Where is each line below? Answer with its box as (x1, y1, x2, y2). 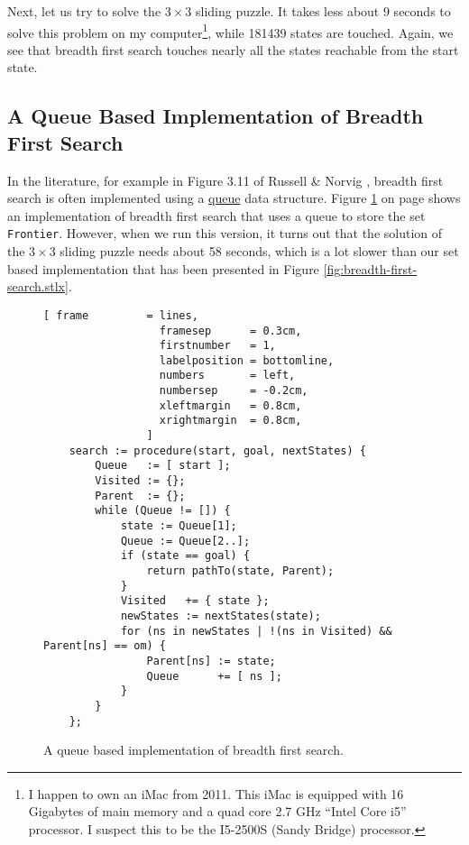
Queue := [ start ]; (95, 459, 231, 473)
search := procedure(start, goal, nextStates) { (69, 444, 366, 457)
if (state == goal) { (120, 549, 251, 563)
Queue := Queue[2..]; (120, 534, 251, 547)
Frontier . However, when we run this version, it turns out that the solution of (7, 224, 443, 243)
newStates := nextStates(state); (120, 609, 321, 622)
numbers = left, (159, 369, 296, 382)
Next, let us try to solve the (7, 2, 161, 20)
